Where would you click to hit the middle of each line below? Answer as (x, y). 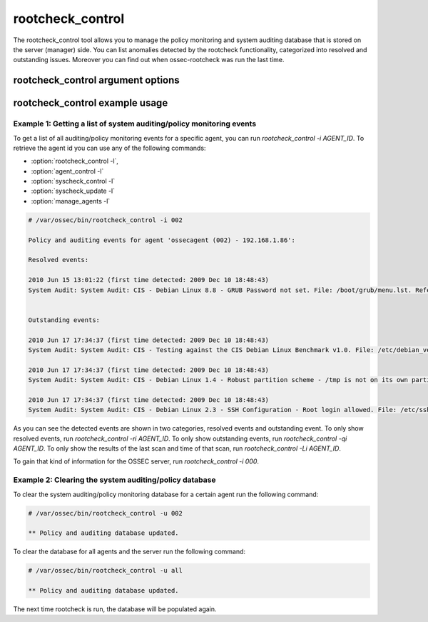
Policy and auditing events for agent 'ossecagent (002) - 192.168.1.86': (162, 240)
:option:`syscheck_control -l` (73, 181)
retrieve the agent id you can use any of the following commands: (109, 148)
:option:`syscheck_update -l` (73, 191)
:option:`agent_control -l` (67, 171)
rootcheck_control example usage (91, 103)
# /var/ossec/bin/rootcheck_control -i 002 (106, 220)
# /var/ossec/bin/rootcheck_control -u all (106, 571)
